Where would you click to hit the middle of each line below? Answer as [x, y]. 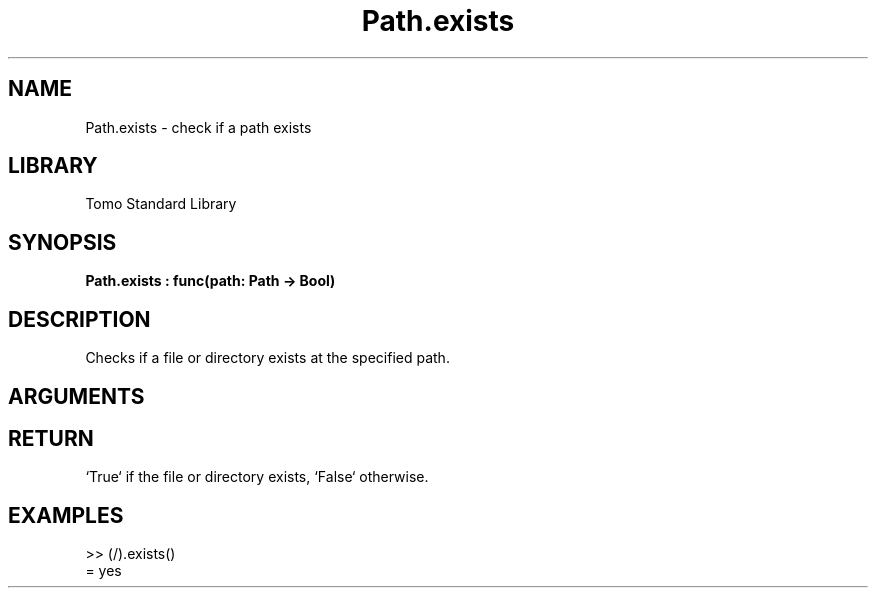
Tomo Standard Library [161, 204]
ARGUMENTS [76, 396]
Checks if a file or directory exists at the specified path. [267, 358]
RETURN [51, 438]
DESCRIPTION [79, 319]
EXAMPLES [66, 515]
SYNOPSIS [62, 242]
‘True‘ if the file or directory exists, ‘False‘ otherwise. [257, 477]
